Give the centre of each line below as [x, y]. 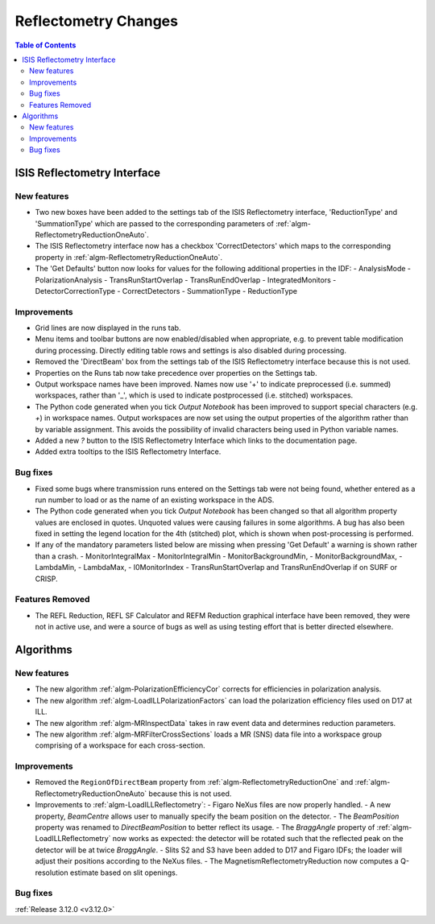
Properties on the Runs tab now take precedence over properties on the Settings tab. [176, 373]
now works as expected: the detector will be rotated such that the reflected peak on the [258, 839]
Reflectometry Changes [97, 21]
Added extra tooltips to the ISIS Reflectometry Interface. [128, 452]
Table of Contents [46, 45]
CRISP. [46, 579]
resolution [52, 872]
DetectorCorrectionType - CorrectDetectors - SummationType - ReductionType [166, 291]
